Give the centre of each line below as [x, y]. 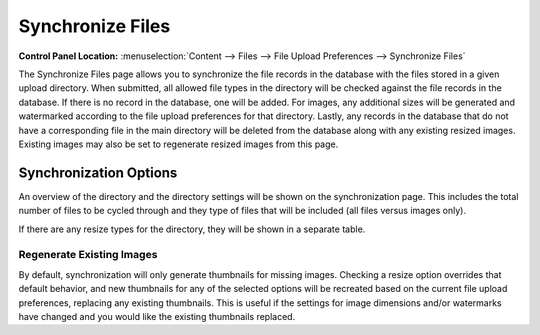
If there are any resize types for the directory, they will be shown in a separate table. [192, 229]
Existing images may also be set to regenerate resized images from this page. [178, 144]
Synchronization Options [98, 172]
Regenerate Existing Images [88, 255]
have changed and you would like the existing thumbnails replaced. [157, 316]
